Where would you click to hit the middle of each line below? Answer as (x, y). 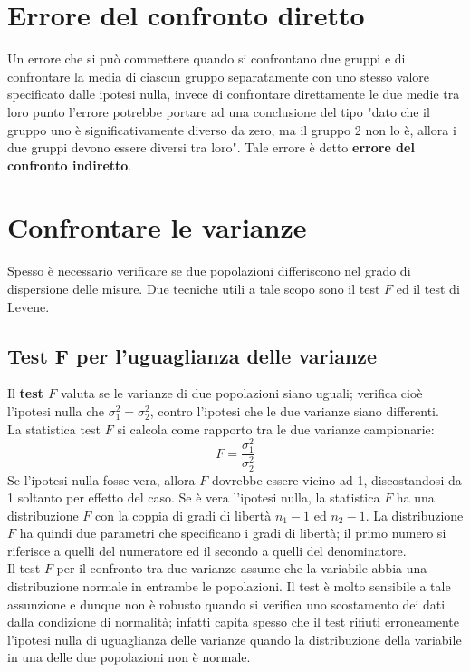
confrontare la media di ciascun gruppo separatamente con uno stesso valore (219, 76)
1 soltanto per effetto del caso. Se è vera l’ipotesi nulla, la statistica (194, 497)
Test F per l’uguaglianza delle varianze (192, 355)
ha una (415, 497)
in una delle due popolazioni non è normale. (129, 657)
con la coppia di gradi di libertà (183, 515)
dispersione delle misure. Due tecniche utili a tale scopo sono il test (194, 288)
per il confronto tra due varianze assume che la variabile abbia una (242, 568)
